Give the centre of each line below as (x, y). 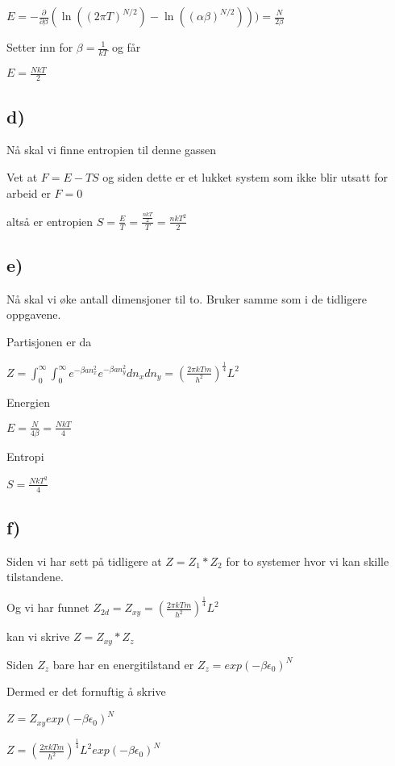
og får (126, 47)
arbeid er (29, 193)
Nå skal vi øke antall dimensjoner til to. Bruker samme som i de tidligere (187, 298)
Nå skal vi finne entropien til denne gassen (112, 150)
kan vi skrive (38, 636)
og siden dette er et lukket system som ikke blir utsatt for (245, 176)
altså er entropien (50, 221)
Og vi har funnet (48, 607)
